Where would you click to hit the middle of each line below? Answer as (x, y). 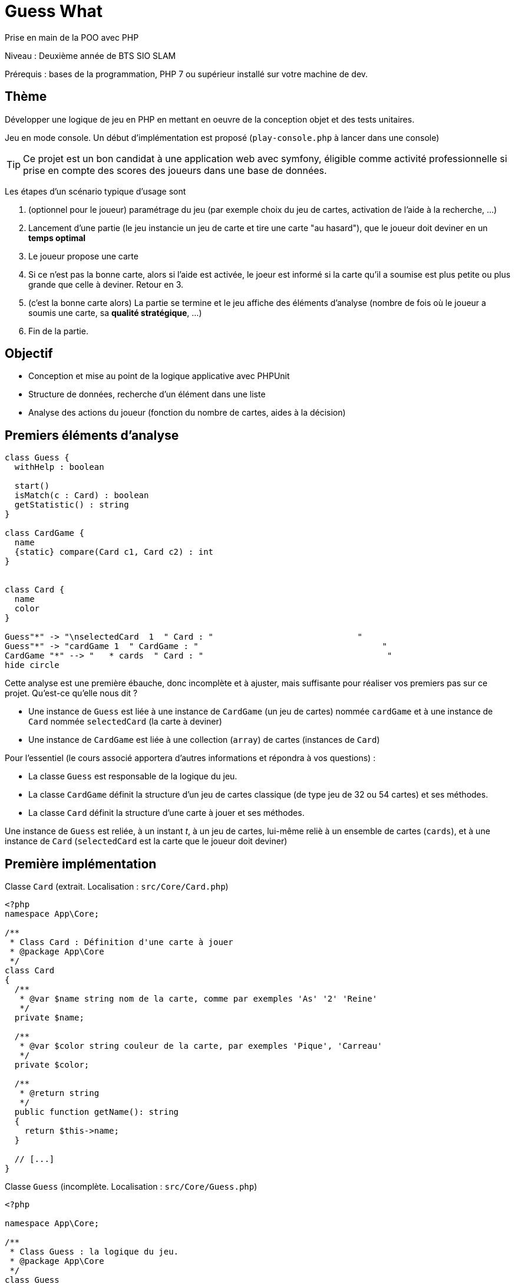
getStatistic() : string (72, 505)
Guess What (54, 11)
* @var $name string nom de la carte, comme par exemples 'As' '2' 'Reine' (199, 999)
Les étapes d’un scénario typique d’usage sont (95, 191)
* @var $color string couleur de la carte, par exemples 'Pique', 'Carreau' (201, 1046)
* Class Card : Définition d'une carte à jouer (121, 942)
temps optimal (57, 238)
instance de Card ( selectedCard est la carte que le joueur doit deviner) (146, 841)
